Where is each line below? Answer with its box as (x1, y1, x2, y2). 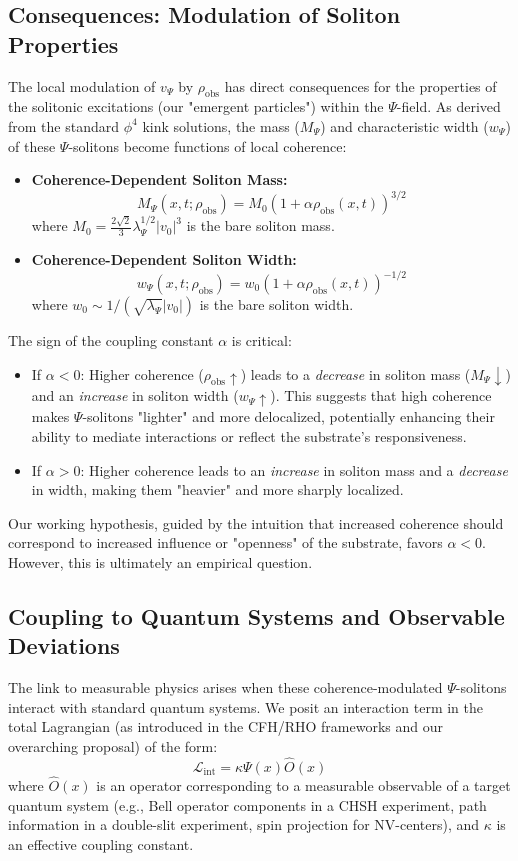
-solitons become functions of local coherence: (68, 135, 347, 156)
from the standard (8, 115, 120, 136)
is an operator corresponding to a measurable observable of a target (96, 774, 511, 795)
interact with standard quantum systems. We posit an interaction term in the (8, 696, 483, 717)
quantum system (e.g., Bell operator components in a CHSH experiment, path (8, 794, 487, 815)
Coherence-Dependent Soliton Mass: (31, 169, 288, 190)
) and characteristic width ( (320, 115, 489, 136)
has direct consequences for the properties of (224, 75, 497, 96)
